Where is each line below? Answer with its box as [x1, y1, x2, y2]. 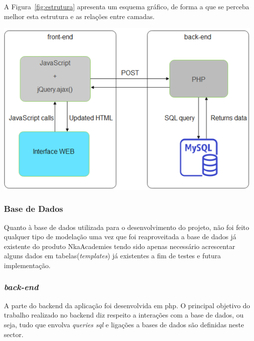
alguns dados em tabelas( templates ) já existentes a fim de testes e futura [4, 250, 221, 261]
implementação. [4, 260, 51, 270]
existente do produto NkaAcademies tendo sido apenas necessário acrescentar [4, 241, 235, 251]
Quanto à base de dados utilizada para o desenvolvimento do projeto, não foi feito [4, 222, 249, 232]
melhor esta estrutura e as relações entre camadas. [4, 11, 155, 21]
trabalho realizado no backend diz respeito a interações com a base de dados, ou [4, 310, 244, 320]
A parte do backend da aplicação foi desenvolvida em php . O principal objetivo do [4, 300, 250, 310]
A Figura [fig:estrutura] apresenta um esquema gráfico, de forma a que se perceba [4, 1, 250, 11]
